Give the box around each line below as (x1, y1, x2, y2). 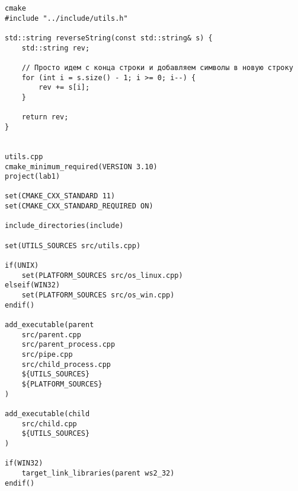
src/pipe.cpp (21, 350, 73, 359)
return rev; (21, 113, 69, 122)
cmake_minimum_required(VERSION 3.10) (5, 162, 158, 171)
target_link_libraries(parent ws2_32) (21, 468, 175, 477)
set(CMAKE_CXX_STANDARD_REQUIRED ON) (5, 202, 153, 211)
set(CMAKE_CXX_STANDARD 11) (5, 192, 116, 201)
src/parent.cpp (21, 330, 81, 339)
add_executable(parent (5, 321, 94, 329)
